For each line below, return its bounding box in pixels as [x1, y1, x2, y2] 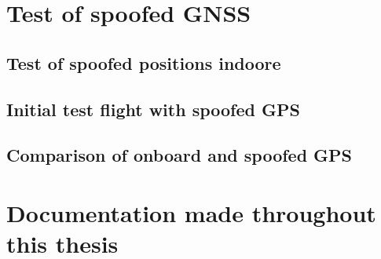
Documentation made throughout [6, 196, 376, 228]
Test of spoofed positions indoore [6, 50, 281, 75]
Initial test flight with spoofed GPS [6, 97, 300, 121]
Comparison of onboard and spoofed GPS [6, 143, 353, 167]
